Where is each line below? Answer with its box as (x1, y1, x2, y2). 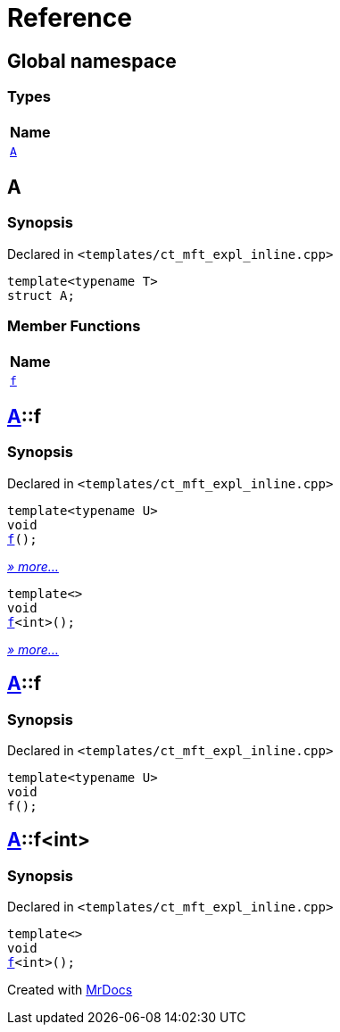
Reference (7, 3, 132, 33)
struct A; (7, 287, 75, 303)
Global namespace (7, 49, 177, 72)
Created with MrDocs (7, 982, 133, 998)
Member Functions (7, 317, 141, 336)
